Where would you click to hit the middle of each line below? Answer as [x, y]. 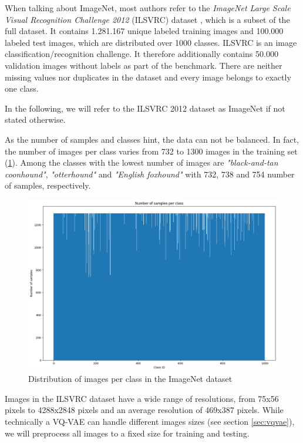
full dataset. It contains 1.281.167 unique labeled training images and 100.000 [144, 31]
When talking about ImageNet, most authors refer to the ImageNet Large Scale [148, 8]
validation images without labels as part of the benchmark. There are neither [144, 65]
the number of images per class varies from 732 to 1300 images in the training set [151, 151]
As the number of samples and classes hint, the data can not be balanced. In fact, [152, 139]
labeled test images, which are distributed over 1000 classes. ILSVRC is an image [151, 42]
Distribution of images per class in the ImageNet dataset [130, 379]
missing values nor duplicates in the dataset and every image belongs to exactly [148, 77]
